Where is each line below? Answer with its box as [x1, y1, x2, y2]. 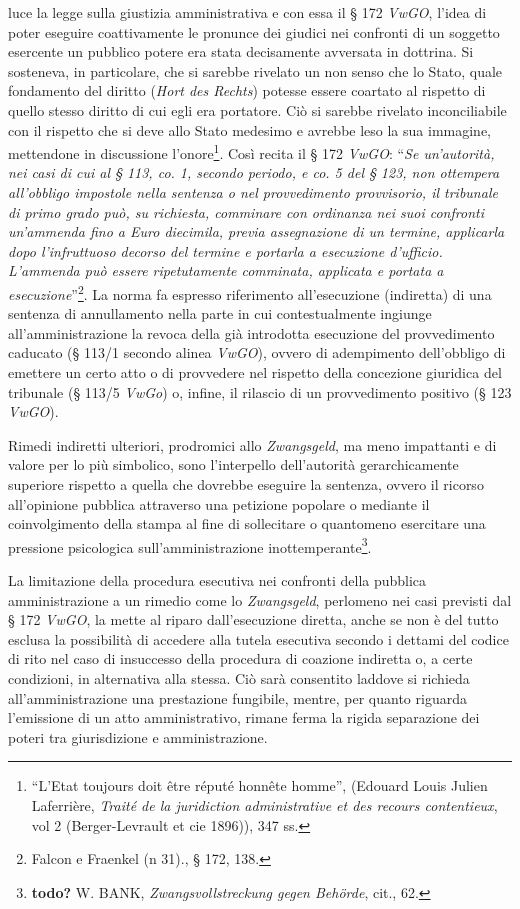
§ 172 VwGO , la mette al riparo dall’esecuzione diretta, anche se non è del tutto [8, 609, 499, 630]
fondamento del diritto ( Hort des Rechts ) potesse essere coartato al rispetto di [8, 80, 486, 101]
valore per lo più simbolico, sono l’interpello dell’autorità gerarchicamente [8, 454, 459, 475]
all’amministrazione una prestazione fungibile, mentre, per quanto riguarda [8, 687, 467, 708]
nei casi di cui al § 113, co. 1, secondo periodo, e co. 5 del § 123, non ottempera [8, 162, 500, 183]
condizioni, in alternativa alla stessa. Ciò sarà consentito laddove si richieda [8, 667, 470, 688]
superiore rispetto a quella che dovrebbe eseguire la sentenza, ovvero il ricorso [8, 473, 484, 494]
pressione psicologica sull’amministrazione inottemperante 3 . [8, 533, 372, 557]
